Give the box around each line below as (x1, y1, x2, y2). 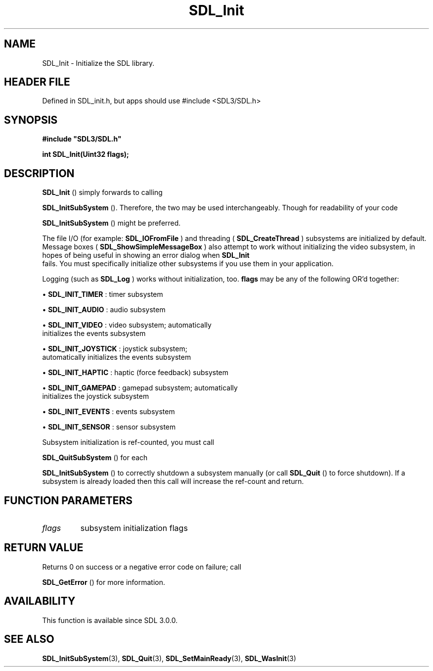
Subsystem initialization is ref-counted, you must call (42, 438, 215, 447)
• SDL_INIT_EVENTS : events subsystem (42, 407, 175, 416)
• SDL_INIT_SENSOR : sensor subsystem (42, 423, 176, 431)
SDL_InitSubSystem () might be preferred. (42, 219, 181, 228)
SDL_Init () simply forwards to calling (42, 188, 163, 197)
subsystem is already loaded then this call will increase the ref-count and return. (42, 477, 304, 486)
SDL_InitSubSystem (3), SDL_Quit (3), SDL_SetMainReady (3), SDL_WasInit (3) (42, 654, 297, 663)
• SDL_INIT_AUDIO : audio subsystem (42, 305, 166, 314)
